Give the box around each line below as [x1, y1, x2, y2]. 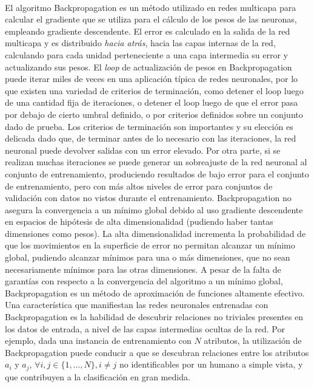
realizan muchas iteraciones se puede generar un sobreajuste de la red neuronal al [5, 156, 307, 168]
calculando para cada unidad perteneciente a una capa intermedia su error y [5, 48, 288, 61]
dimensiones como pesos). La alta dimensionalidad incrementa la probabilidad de [5, 227, 306, 239]
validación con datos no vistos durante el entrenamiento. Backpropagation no [5, 191, 292, 204]
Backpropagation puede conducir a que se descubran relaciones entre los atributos [5, 346, 309, 358]
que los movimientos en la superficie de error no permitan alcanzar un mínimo [5, 239, 295, 252]
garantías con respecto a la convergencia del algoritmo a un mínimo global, [5, 275, 283, 287]
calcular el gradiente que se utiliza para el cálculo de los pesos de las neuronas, [5, 13, 297, 26]
